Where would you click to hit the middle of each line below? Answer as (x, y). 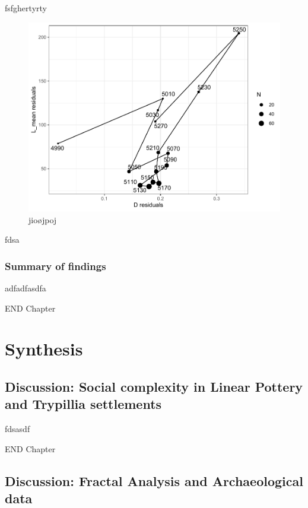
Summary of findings (55, 266)
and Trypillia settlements (83, 404)
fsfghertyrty (26, 8)
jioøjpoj (43, 219)
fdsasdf (18, 429)
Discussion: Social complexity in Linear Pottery (154, 386)
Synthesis (44, 349)
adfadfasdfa (26, 288)
